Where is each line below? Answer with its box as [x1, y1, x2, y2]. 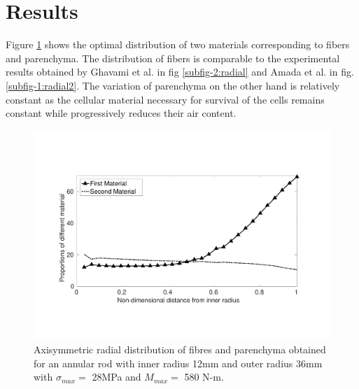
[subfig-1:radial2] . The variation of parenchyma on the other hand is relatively [6, 78, 340, 92]
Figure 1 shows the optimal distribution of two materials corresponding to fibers [6, 37, 350, 52]
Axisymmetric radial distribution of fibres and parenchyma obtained [34, 341, 326, 356]
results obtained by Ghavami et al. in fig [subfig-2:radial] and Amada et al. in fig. [6, 64, 354, 79]
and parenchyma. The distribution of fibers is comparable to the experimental [6, 50, 340, 65]
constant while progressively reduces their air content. [6, 106, 237, 120]
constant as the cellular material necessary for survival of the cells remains [6, 92, 325, 106]
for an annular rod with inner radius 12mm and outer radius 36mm [34, 355, 323, 370]
